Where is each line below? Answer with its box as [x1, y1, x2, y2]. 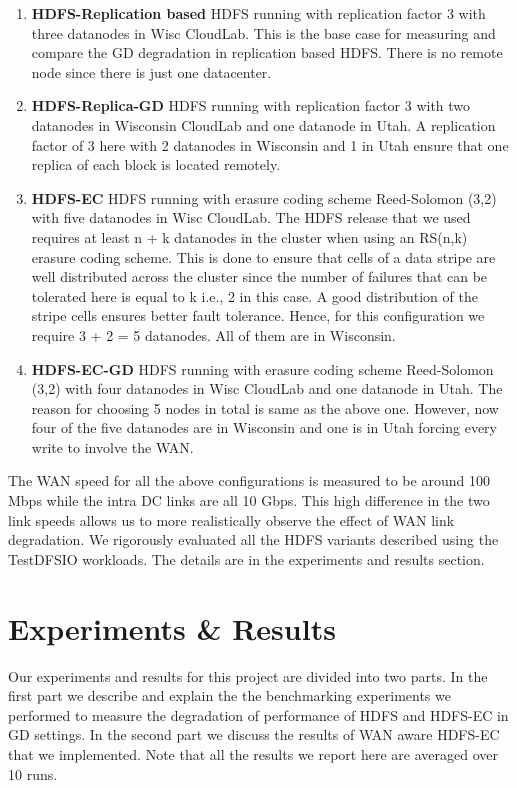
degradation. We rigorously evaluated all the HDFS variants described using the [8, 529, 499, 550]
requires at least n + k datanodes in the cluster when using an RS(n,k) [31, 226, 468, 247]
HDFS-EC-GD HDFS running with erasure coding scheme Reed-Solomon [31, 358, 494, 379]
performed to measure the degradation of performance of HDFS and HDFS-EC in [8, 704, 509, 725]
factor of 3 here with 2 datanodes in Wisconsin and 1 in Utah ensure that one [31, 134, 509, 155]
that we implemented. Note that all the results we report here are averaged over [8, 743, 498, 764]
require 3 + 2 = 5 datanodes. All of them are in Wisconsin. [31, 324, 396, 345]
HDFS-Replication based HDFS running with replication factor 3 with [31, 3, 486, 23]
